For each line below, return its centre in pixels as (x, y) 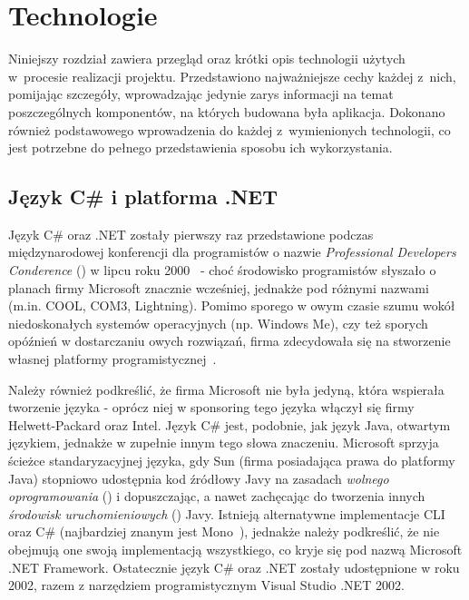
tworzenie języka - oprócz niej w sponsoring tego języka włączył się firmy (211, 407)
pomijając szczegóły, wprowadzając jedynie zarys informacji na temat (201, 94)
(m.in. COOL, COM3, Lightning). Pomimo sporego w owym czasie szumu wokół (232, 305)
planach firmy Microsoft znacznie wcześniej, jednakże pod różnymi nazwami (219, 287)
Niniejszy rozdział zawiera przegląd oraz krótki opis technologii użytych (207, 59)
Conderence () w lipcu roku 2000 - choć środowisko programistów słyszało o (222, 270)
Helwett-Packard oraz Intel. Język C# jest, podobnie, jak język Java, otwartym (230, 424)
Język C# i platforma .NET (143, 197)
